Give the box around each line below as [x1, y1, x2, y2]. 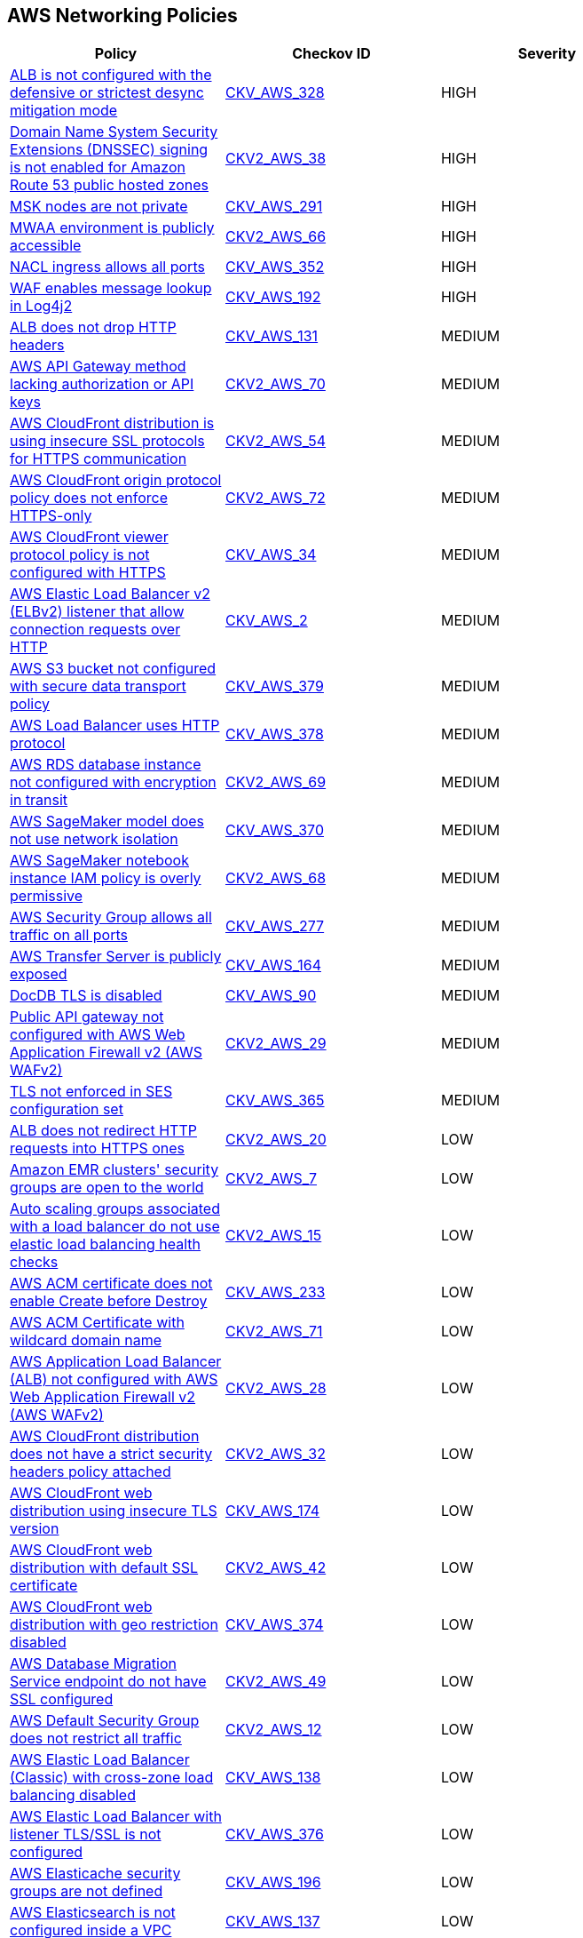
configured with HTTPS [10, 563, 166, 582]
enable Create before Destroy [10, 1292, 208, 1311]
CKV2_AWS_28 [225, 1379, 327, 1398]
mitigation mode [10, 101, 118, 120]
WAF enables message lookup [10, 279, 212, 298]
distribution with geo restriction [10, 1615, 218, 1634]
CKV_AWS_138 [225, 1768, 321, 1787]
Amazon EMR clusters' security [10, 1160, 219, 1179]
